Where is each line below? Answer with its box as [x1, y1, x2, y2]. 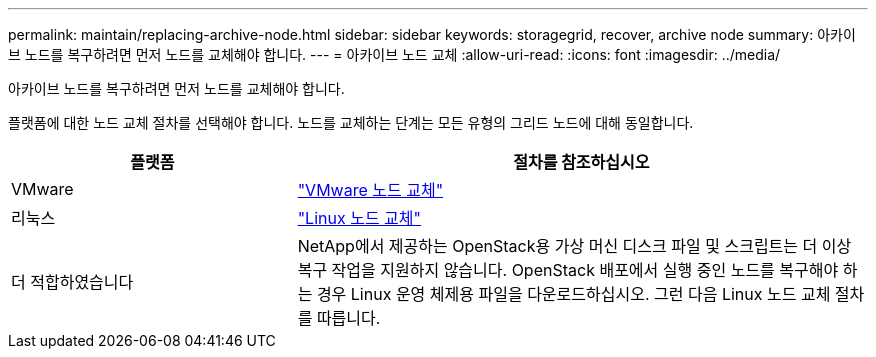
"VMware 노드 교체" [297, 180, 444, 200]
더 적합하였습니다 [11, 272, 134, 292]
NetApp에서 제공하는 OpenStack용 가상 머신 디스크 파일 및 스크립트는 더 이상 [297, 236, 852, 256]
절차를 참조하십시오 [513, 152, 650, 172]
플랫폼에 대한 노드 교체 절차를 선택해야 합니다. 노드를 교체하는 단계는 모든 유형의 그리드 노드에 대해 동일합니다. [8, 114, 694, 131]
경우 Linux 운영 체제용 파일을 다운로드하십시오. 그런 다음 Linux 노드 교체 [316, 284, 831, 304]
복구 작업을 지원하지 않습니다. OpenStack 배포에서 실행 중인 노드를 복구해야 [297, 260, 839, 280]
